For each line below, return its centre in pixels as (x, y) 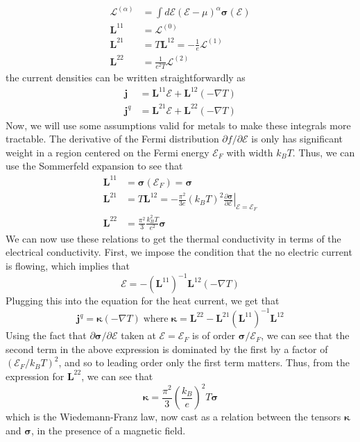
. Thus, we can (324, 152)
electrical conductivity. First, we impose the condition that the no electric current (179, 252)
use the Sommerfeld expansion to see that (94, 166)
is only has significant (297, 139)
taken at (138, 335)
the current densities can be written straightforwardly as (126, 77)
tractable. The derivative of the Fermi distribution (112, 139)
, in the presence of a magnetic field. (108, 430)
